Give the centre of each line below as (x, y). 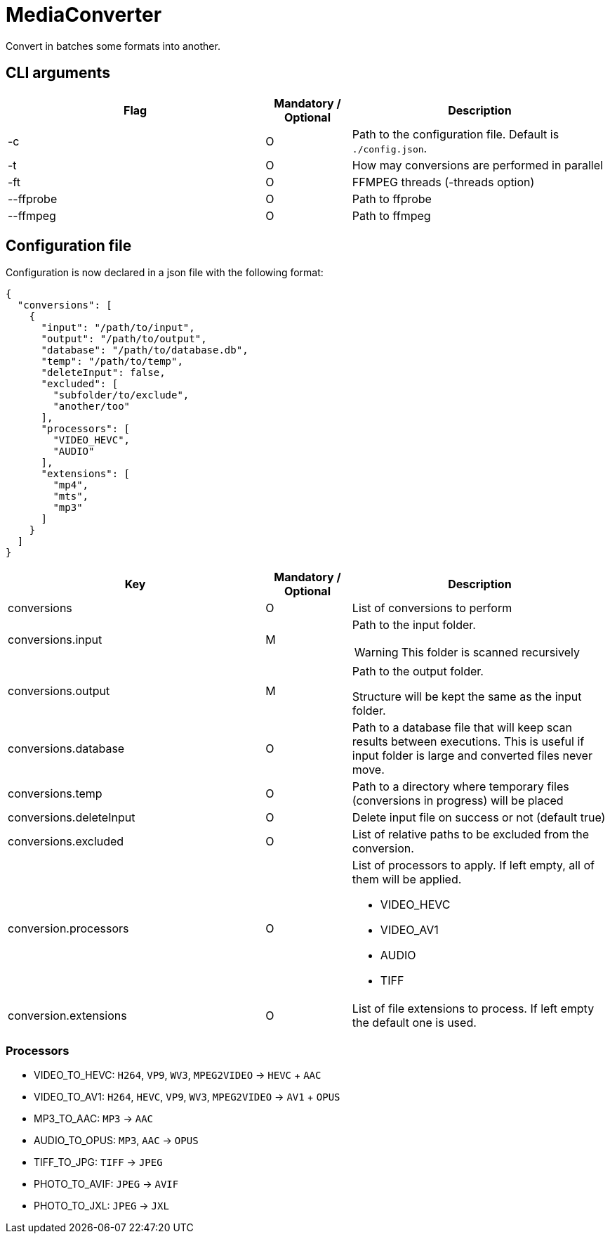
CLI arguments (58, 73)
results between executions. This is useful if (468, 742)
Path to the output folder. (418, 672)
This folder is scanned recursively (490, 653)
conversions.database (66, 749)
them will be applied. (407, 880)
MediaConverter (84, 15)
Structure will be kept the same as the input (467, 697)
